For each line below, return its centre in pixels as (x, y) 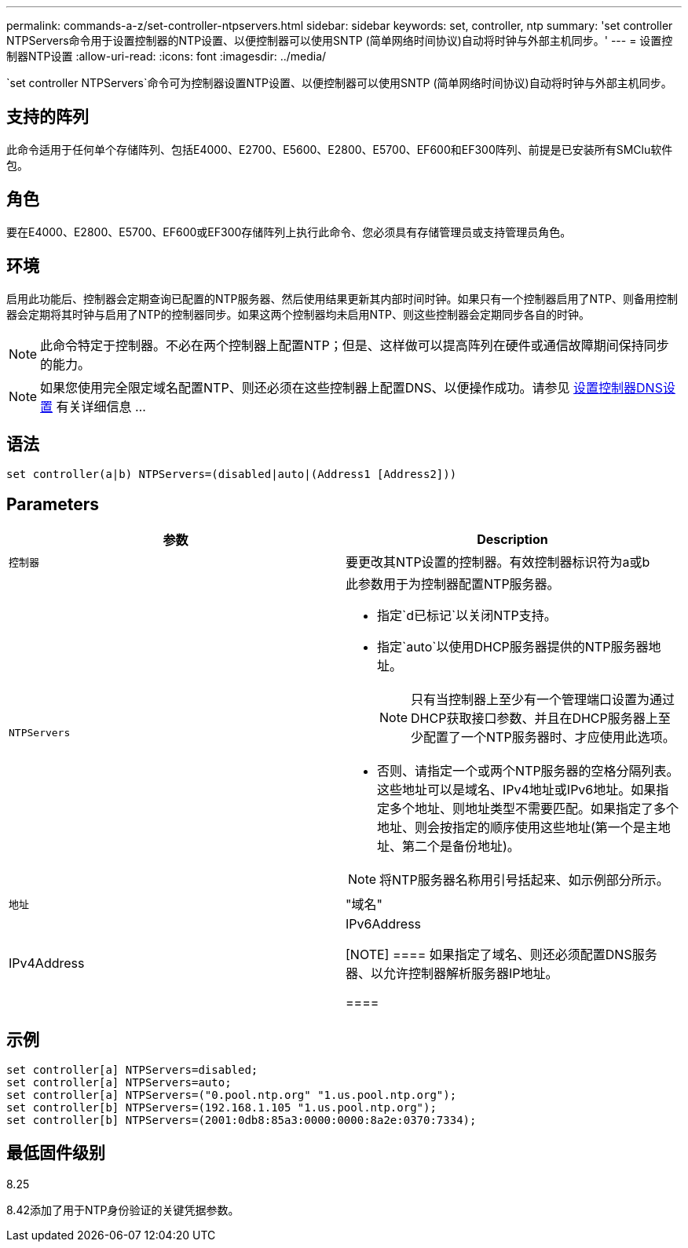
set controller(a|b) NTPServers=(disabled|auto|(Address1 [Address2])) (232, 474)
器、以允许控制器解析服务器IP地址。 (452, 974)
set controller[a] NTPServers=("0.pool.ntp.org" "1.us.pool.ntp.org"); (232, 1095)
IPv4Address (47, 963)
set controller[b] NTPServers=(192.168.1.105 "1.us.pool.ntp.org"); (221, 1108)
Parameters (53, 504)
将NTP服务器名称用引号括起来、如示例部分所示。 (524, 880)
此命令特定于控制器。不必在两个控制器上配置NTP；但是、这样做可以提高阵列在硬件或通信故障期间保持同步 (355, 345)
